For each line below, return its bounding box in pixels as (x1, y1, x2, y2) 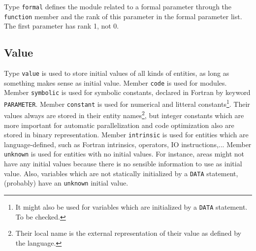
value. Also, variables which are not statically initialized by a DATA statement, (4, 168, 238, 178)
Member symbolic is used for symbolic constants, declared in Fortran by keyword (4, 87, 251, 97)
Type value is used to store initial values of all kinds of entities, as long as (4, 68, 229, 78)
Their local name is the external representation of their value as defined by (15, 228, 241, 238)
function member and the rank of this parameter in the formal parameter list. (4, 11, 242, 21)
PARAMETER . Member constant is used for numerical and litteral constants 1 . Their (4, 97, 250, 109)
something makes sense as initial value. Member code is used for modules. (4, 77, 227, 88)
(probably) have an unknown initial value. (4, 178, 128, 188)
